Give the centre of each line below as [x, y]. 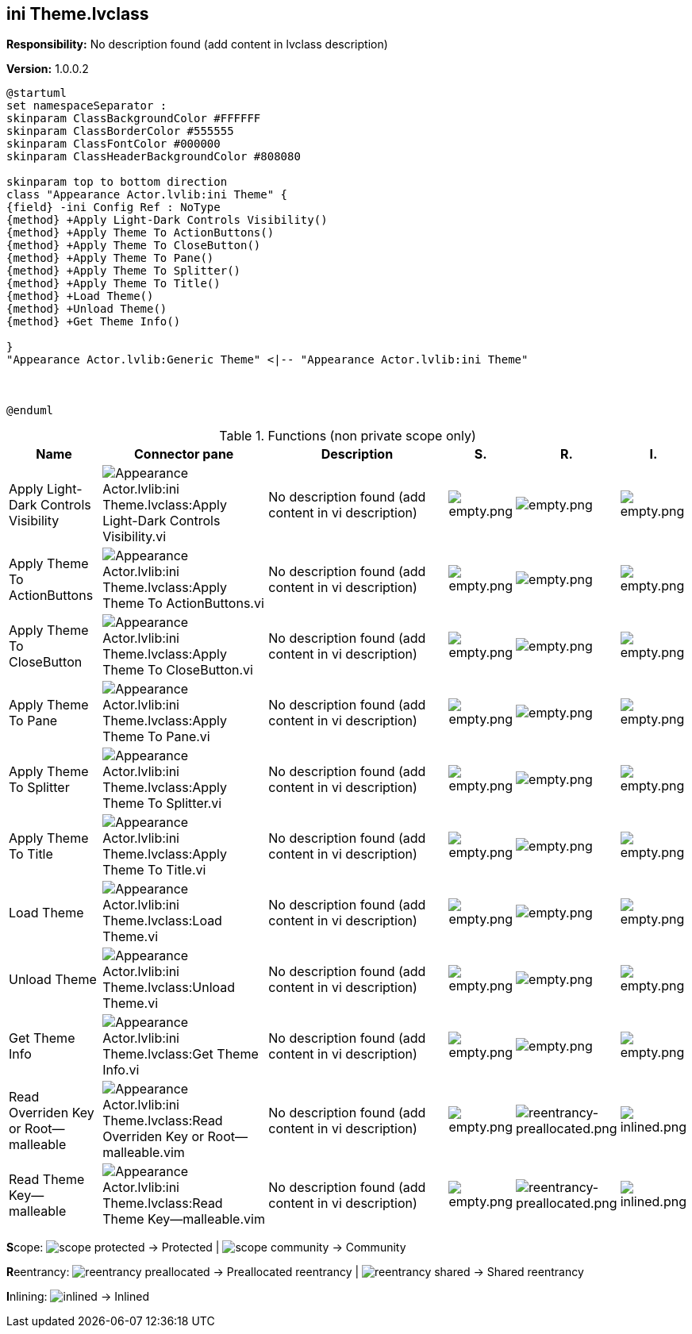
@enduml [30, 411]
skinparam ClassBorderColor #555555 [120, 131]
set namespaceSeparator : [87, 106]
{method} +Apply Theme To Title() [113, 284]
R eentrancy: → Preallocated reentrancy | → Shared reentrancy [295, 1272]
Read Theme [47, 1180]
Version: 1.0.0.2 [48, 69]
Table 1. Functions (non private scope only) [348, 436]
